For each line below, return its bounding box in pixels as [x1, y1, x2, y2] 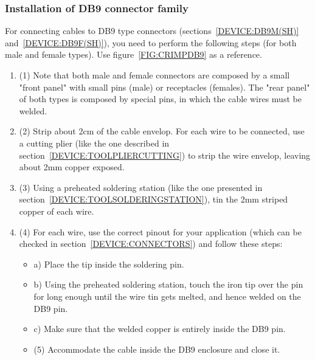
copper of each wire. [19, 204, 94, 217]
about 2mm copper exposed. [19, 161, 125, 173]
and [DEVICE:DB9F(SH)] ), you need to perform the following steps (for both [5, 36, 297, 49]
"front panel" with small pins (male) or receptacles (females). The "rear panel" [19, 80, 310, 93]
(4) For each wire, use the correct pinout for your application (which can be [19, 225, 302, 238]
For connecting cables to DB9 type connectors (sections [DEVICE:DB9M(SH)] [5, 24, 299, 37]
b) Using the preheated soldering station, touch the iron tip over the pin [33, 278, 303, 291]
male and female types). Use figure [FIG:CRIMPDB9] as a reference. [5, 48, 262, 61]
